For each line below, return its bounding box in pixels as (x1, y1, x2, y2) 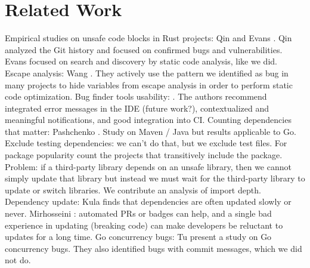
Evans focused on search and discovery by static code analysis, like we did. (5, 55, 277, 67)
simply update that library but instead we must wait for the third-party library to (5, 172, 305, 184)
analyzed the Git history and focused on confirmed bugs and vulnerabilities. (5, 43, 283, 56)
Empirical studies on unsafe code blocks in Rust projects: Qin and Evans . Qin (5, 32, 292, 44)
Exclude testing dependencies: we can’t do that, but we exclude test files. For (5, 137, 287, 149)
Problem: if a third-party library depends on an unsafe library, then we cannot (5, 160, 292, 172)
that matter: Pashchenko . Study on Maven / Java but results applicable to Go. (5, 125, 296, 137)
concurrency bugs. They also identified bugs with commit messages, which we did (5, 242, 302, 254)
